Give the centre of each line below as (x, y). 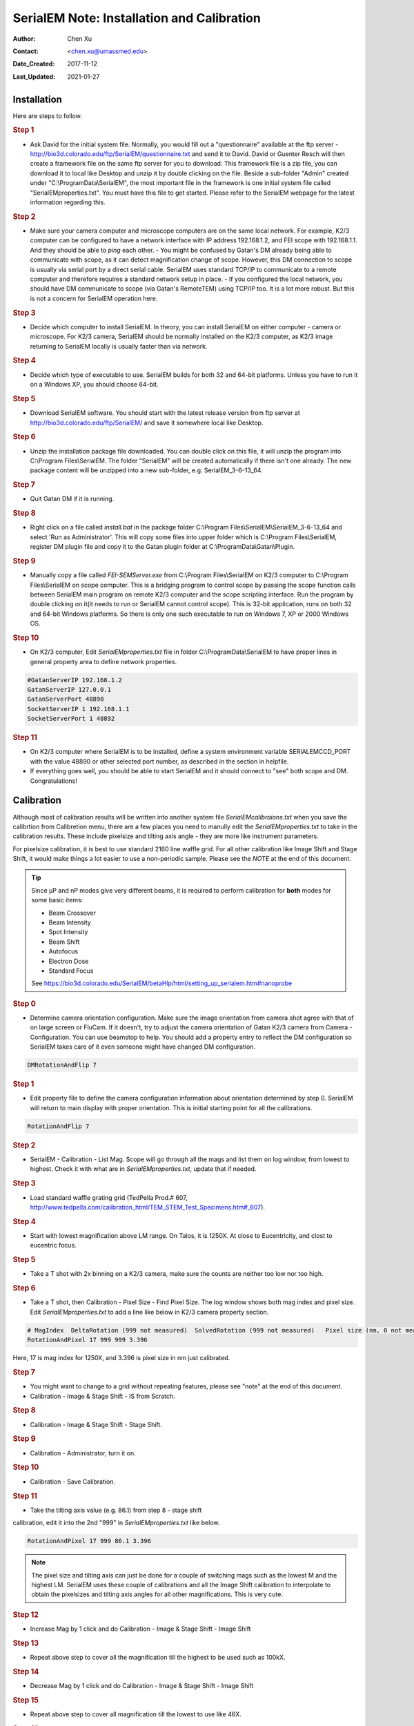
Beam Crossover (72, 913)
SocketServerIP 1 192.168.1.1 (78, 709)
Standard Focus (71, 971)
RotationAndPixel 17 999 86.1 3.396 (89, 1541)
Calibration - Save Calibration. (73, 1482)
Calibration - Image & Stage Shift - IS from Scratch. (102, 1396)
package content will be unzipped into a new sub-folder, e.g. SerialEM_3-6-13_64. (147, 470)
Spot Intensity (68, 932)
